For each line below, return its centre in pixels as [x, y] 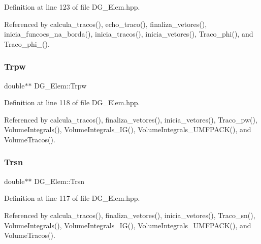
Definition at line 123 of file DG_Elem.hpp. [72, 7]
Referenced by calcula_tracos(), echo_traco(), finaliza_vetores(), [106, 24]
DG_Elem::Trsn [59, 181]
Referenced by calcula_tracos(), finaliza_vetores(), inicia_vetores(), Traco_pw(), [131, 119]
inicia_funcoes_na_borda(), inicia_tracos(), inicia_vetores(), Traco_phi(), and [129, 34]
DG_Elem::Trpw [60, 85]
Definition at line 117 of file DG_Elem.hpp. [72, 198]
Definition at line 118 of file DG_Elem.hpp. [72, 102]
